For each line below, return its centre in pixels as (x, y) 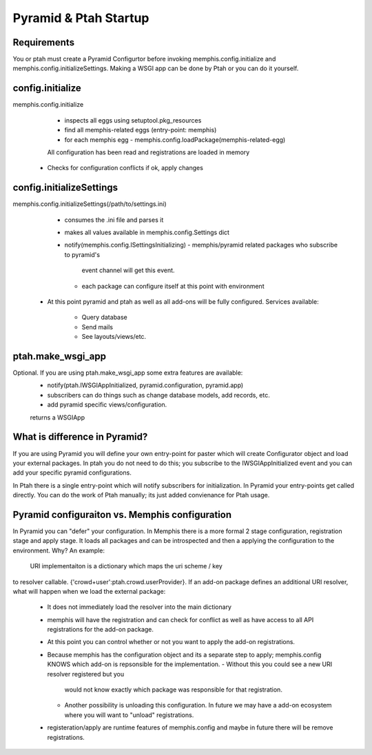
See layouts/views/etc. (114, 337)
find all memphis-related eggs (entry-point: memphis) (141, 130)
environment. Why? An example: (59, 550)
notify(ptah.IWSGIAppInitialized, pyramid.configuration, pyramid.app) (145, 385)
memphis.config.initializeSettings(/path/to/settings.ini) (90, 204)
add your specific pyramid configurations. (72, 473)
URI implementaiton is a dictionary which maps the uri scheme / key (126, 566)
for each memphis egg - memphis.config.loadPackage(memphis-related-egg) (175, 139)
